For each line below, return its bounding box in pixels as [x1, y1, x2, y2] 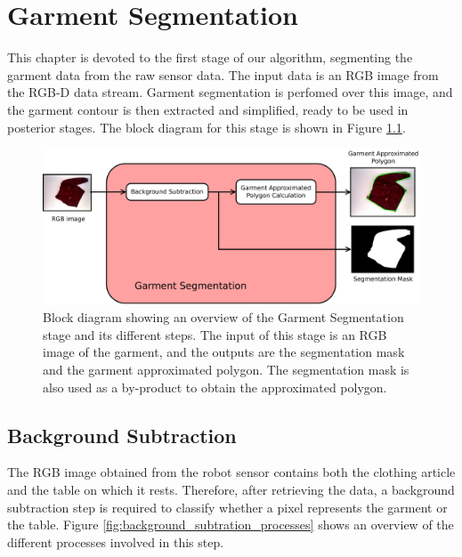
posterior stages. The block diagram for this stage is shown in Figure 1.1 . [7, 117, 406, 136]
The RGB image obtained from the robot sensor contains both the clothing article [7, 463, 456, 481]
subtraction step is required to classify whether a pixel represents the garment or [7, 497, 448, 516]
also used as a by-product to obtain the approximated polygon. [43, 377, 387, 396]
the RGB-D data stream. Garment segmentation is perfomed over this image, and [7, 83, 453, 101]
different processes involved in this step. [7, 532, 224, 551]
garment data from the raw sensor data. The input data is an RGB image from [7, 65, 439, 84]
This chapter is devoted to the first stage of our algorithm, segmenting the [7, 48, 413, 67]
